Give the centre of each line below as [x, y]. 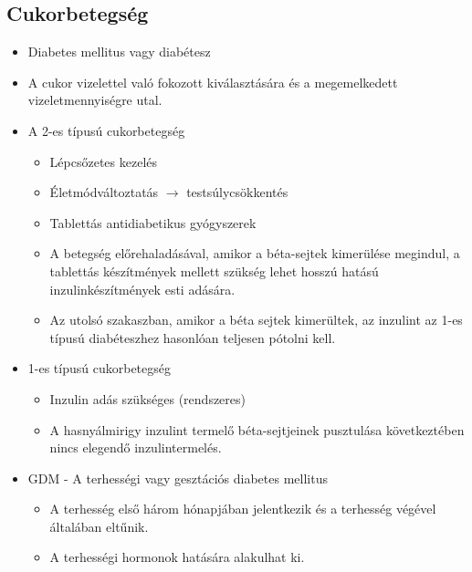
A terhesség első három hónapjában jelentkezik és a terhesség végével [243, 509]
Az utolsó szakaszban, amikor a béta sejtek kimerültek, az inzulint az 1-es [256, 320]
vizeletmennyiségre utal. [95, 100]
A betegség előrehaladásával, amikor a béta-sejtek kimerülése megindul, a [255, 253]
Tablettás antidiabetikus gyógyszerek [153, 222]
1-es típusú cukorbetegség [99, 368]
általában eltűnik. [99, 526]
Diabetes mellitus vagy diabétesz [119, 52]
